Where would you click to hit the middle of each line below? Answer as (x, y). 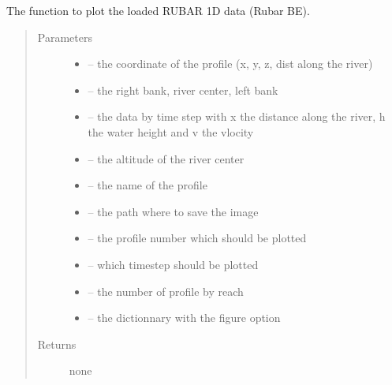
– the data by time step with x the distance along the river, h (237, 116)
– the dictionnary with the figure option (184, 318)
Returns (57, 344)
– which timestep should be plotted (173, 264)
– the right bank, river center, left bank (183, 90)
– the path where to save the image (173, 211)
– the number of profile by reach (166, 291)
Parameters (65, 37)
